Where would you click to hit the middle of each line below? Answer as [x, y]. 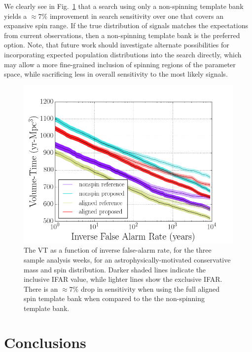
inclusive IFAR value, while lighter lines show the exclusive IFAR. [123, 279]
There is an [41, 288]
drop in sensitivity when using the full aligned [150, 288]
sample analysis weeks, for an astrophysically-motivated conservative [127, 259]
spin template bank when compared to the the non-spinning [114, 298]
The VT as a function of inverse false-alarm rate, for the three [118, 250]
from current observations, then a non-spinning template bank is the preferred [122, 35]
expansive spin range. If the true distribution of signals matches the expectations [126, 25]
